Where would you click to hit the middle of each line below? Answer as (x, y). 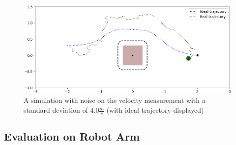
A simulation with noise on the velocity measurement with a (115, 100)
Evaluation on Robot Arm (72, 136)
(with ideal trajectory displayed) (155, 110)
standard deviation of (56, 110)
